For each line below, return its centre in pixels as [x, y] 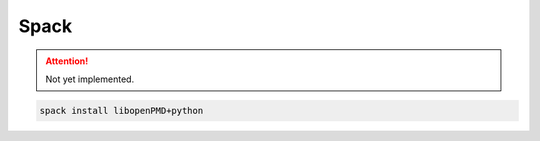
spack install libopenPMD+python [121, 110]
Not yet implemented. [90, 79]
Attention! [67, 61]
